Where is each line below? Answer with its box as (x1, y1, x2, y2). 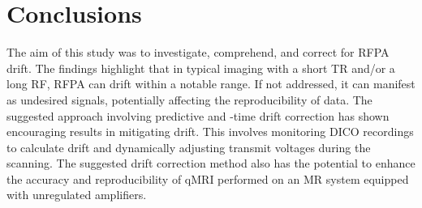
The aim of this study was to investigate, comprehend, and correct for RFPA (6, 44, 390, 61)
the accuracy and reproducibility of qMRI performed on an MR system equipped (6, 170, 409, 187)
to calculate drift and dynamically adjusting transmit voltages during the (6, 138, 371, 155)
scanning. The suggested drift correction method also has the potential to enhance (6, 155, 416, 172)
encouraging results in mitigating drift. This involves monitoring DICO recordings (6, 123, 414, 140)
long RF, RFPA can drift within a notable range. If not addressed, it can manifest (6, 75, 416, 92)
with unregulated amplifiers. (6, 186, 147, 203)
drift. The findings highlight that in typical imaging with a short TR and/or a (6, 59, 395, 76)
